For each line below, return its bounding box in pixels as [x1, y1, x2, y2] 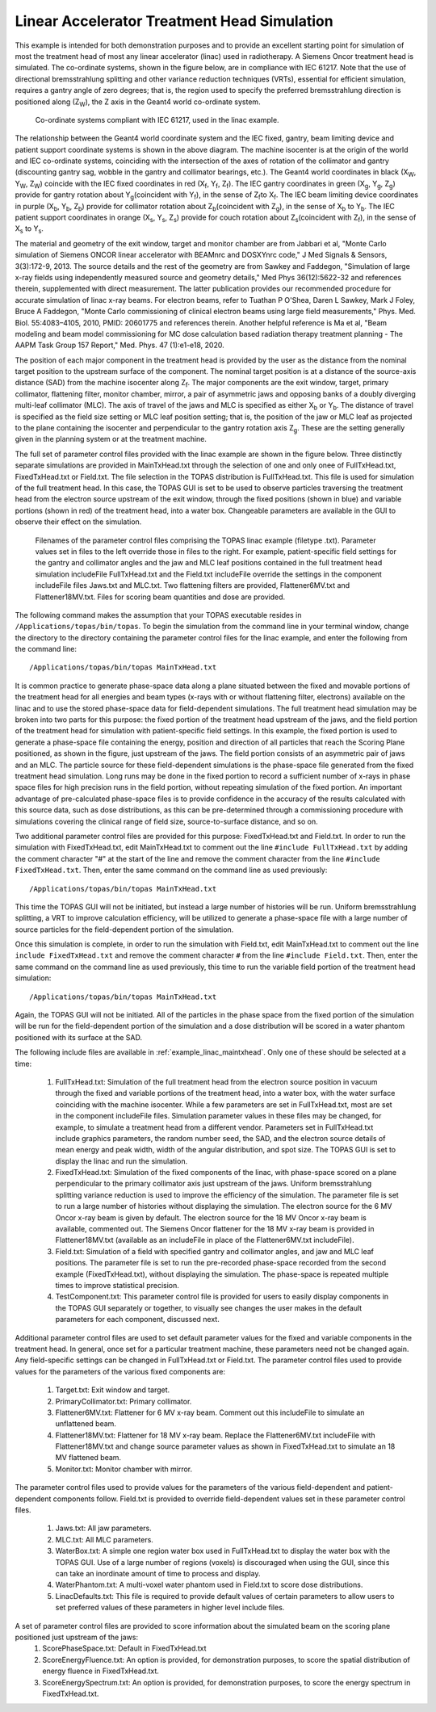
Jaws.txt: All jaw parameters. [55, 1523, 153, 1534]
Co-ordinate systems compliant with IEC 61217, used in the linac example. [35, 115, 279, 124]
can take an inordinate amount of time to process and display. [55, 1568, 261, 1578]
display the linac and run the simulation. [55, 1156, 188, 1166]
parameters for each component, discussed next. [55, 1315, 220, 1324]
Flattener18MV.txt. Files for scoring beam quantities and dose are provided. [35, 592, 286, 602]
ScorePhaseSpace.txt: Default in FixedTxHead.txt [42, 1643, 207, 1653]
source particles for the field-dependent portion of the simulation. [15, 925, 234, 934]
